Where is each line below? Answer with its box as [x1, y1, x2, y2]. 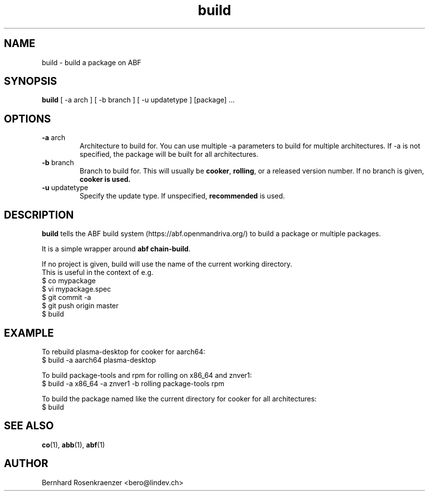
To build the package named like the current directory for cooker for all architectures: [42, 394, 317, 403]
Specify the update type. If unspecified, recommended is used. [79, 192, 285, 200]
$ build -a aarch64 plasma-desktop [42, 355, 156, 364]
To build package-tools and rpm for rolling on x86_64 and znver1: [42, 371, 252, 379]
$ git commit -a [42, 293, 91, 302]
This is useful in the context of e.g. [42, 268, 154, 277]
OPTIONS [4, 112, 51, 125]
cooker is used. [79, 175, 131, 184]
